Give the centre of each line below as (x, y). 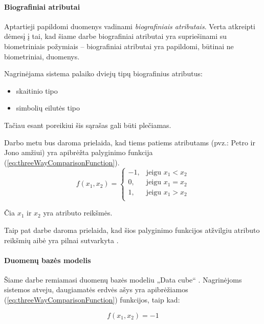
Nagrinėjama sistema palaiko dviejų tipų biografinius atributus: (103, 73)
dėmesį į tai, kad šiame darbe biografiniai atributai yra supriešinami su (116, 36)
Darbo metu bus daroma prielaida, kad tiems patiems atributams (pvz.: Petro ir (130, 142)
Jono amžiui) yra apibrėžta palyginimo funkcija (79, 152)
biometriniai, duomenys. (42, 56)
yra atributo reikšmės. (78, 213)
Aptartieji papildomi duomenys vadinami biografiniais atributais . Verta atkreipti (130, 26)
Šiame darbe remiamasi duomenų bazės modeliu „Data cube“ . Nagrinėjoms (123, 279)
